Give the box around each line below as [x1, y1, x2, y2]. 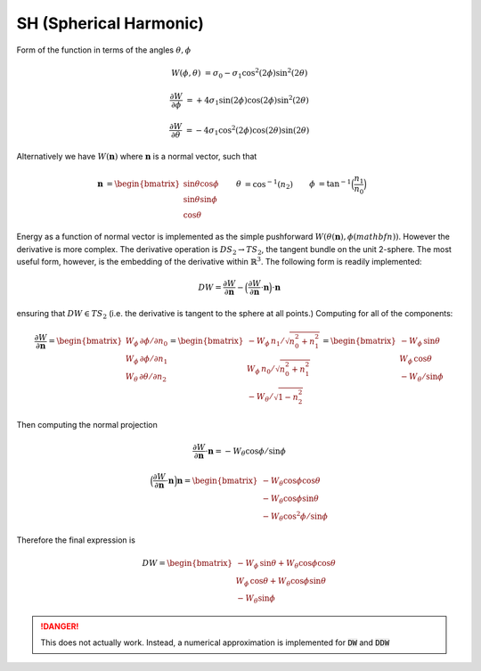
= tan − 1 [318, 177, 352, 189]
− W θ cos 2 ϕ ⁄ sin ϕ [262, 510, 329, 523]
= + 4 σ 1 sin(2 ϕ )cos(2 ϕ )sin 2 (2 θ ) [186, 94, 309, 107]
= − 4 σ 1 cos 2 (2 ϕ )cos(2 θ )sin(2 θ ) [185, 123, 310, 137]
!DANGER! [40, 620, 79, 632]
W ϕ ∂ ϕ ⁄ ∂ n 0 [125, 336, 168, 348]
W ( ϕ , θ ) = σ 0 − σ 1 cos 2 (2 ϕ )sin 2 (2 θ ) [170, 67, 308, 80]
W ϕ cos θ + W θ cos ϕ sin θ [235, 576, 327, 588]
